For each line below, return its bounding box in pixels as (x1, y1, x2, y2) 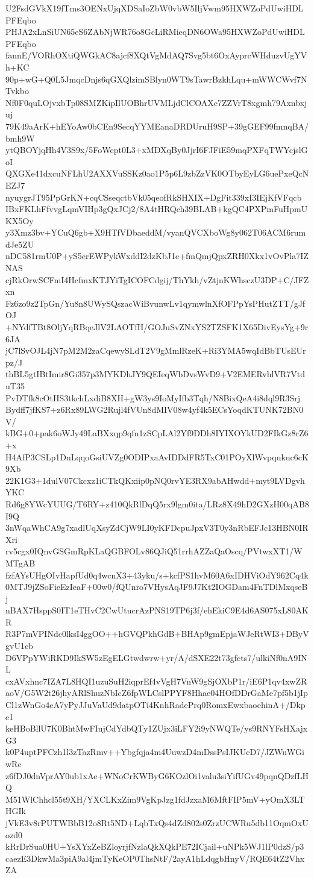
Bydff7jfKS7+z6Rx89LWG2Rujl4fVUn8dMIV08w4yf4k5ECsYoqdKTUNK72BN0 (5, 403, 304, 416)
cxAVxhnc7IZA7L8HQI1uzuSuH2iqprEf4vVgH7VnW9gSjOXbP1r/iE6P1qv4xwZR (5, 674, 307, 687)
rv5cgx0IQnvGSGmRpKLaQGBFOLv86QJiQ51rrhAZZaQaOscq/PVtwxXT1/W (5, 545, 303, 557)
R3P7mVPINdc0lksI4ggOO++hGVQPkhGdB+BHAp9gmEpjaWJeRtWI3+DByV (5, 627, 309, 640)
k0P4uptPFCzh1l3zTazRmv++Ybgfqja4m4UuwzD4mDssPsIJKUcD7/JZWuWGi (5, 745, 304, 758)
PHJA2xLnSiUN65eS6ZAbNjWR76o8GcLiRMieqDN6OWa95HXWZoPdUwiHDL (5, 25, 305, 38)
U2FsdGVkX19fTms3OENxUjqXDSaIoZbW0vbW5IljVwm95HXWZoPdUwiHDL (5, 2, 304, 14)
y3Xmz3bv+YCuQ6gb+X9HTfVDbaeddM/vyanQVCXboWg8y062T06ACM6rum (5, 226, 306, 239)
